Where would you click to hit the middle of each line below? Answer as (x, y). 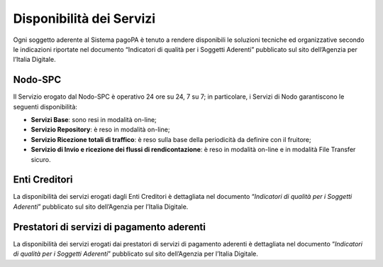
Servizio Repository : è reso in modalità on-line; (100, 130)
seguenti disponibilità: (45, 107)
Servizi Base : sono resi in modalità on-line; (94, 120)
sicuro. (41, 159)
